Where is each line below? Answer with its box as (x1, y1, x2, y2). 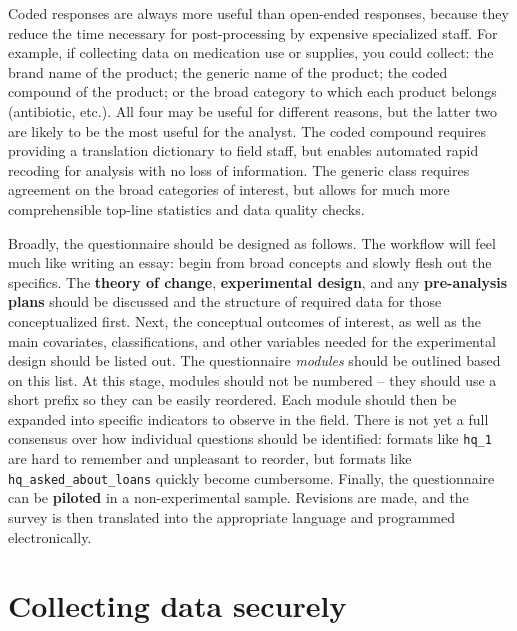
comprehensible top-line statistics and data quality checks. (8, 198, 365, 219)
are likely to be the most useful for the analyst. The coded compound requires (8, 120, 487, 141)
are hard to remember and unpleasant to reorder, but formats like (8, 448, 412, 469)
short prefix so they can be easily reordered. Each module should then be (8, 389, 457, 410)
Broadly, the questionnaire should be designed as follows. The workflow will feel (8, 232, 496, 253)
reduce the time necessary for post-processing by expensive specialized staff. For (8, 22, 498, 43)
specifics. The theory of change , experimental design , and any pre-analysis (8, 271, 508, 292)
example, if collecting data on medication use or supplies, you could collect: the (8, 42, 494, 63)
